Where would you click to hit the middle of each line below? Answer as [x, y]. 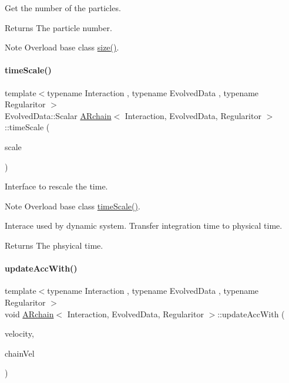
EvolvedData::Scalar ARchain [58, 115]
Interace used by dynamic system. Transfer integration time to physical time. [144, 226]
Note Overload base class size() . [62, 47]
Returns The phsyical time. [54, 245]
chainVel [20, 353]
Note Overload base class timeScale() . [73, 206]
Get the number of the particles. [63, 8]
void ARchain [29, 313]
